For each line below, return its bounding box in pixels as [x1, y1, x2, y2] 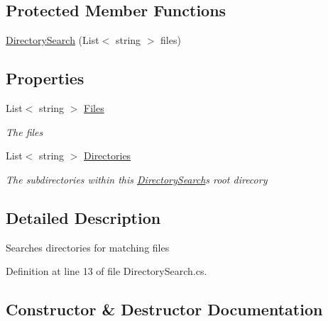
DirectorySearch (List [6, 33, 99, 47]
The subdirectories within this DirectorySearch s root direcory [6, 171, 268, 186]
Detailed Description [6, 206, 161, 228]
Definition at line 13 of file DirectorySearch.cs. [6, 264, 207, 278]
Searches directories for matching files [6, 240, 170, 254]
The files [6, 124, 43, 139]
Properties [6, 67, 84, 89]
